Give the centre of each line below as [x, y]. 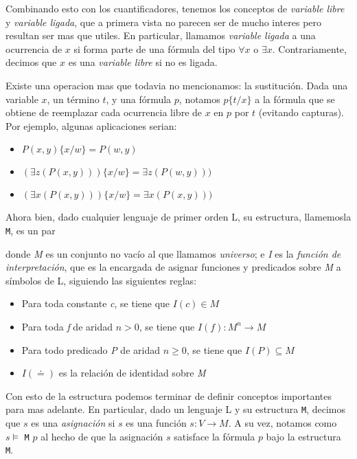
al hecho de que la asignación [102, 436]
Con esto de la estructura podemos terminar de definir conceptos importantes [169, 395]
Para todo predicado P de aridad [91, 349]
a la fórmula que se [295, 99]
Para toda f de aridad [67, 326]
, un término [73, 99]
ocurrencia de [34, 48]
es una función [156, 423]
